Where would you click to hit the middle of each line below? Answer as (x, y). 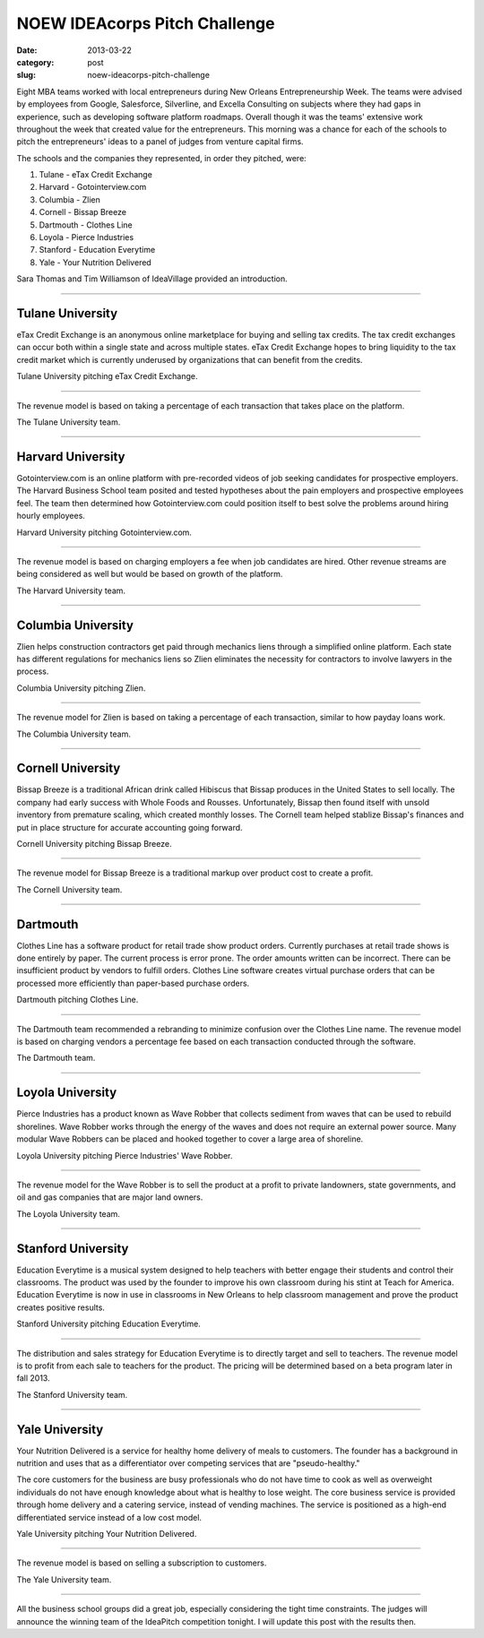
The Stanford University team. (72, 1394)
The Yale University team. (64, 1579)
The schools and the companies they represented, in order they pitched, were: (161, 158)
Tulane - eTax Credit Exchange (95, 175)
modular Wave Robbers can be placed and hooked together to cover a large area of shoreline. (190, 1139)
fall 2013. (33, 1378)
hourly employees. (51, 516)
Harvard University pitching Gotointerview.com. (104, 532)
